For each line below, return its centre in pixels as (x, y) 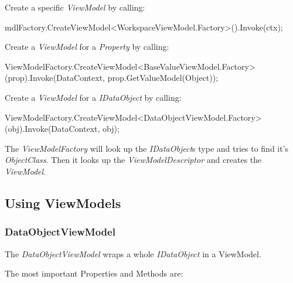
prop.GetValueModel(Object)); (163, 78)
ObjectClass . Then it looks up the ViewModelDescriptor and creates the (133, 160)
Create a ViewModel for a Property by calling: (87, 47)
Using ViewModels (63, 202)
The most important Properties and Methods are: (94, 273)
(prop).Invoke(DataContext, (55, 78)
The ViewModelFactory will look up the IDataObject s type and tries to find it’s (147, 148)
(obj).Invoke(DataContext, (52, 129)
